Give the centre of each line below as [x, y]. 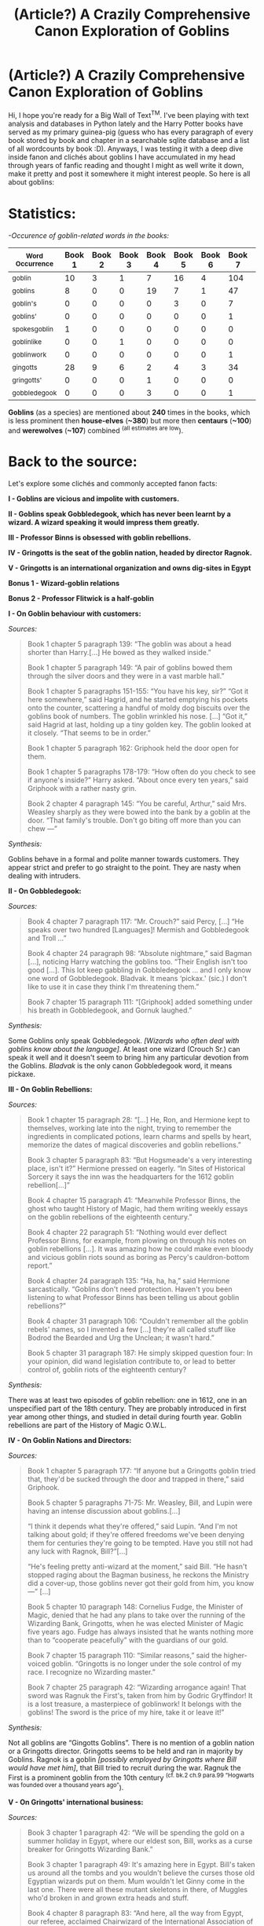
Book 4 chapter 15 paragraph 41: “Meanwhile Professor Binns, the [134, 1200]
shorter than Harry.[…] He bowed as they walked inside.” [119, 653]
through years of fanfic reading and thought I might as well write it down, [126, 165]
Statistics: [42, 213]
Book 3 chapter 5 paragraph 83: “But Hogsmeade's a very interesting [140, 1160]
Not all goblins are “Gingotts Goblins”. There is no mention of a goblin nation [132, 1743]
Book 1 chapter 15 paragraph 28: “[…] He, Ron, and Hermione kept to [138, 1120]
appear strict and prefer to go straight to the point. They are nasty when [125, 868]
